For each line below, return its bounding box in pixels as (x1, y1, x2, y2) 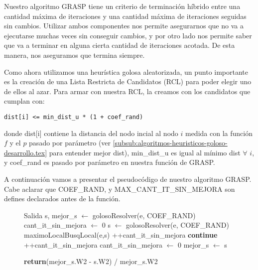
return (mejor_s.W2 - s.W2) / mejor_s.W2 (24, 256, 158, 267)
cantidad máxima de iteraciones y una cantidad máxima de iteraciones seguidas (4, 10, 247, 21)
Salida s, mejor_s (24, 210, 77, 220)
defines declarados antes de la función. (4, 193, 121, 204)
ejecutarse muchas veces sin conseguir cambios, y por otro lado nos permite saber (4, 30, 252, 40)
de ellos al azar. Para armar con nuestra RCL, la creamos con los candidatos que (4, 86, 251, 96)
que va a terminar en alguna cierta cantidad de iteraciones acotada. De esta (4, 40, 235, 50)
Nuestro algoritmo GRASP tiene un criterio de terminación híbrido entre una (4, 1, 241, 11)
